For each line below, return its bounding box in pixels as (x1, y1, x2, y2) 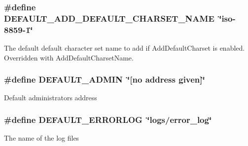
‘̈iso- (219, 12, 236, 24)
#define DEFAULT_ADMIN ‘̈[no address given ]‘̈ (4, 73, 205, 86)
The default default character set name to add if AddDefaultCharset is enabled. (4, 43, 245, 53)
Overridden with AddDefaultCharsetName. (4, 52, 134, 62)
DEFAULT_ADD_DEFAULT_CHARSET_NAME (4, 12, 214, 24)
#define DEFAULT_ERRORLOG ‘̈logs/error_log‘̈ (4, 113, 212, 125)
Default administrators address (4, 92, 97, 103)
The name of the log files (4, 133, 79, 143)
